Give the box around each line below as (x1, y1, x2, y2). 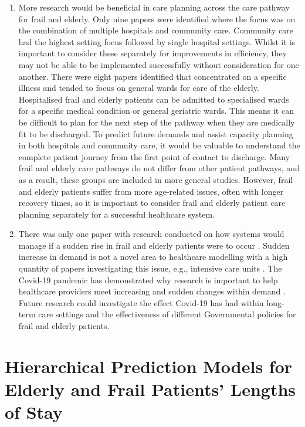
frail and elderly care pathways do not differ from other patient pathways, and (18, 162, 300, 174)
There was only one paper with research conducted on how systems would (18, 228, 284, 240)
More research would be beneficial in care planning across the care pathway (18, 1, 290, 13)
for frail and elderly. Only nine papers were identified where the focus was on (18, 12, 296, 25)
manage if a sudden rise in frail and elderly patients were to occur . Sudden (18, 239, 290, 251)
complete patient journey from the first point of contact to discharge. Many (18, 150, 290, 162)
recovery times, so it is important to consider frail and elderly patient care (18, 196, 286, 209)
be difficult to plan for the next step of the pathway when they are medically (18, 116, 295, 128)
